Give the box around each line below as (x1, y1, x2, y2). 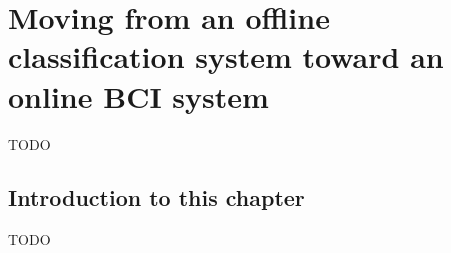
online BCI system (8, 75, 269, 116)
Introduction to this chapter (8, 182, 305, 213)
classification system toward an (8, 36, 444, 77)
